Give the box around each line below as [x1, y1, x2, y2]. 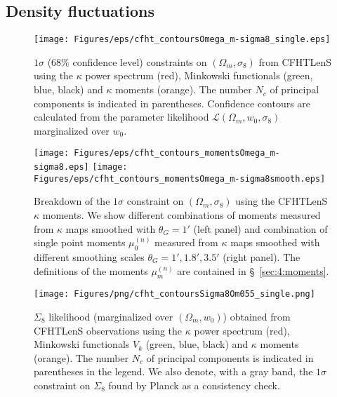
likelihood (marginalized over [48, 309, 173, 324]
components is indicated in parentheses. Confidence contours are [34, 95, 311, 110]
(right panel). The [223, 249, 300, 264]
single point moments [34, 235, 126, 250]
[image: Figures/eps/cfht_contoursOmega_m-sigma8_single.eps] [34, 34, 331, 45]
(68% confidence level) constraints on [47, 54, 207, 69]
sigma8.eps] [34, 162, 89, 173]
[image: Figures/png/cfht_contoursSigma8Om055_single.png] [34, 289, 315, 300]
